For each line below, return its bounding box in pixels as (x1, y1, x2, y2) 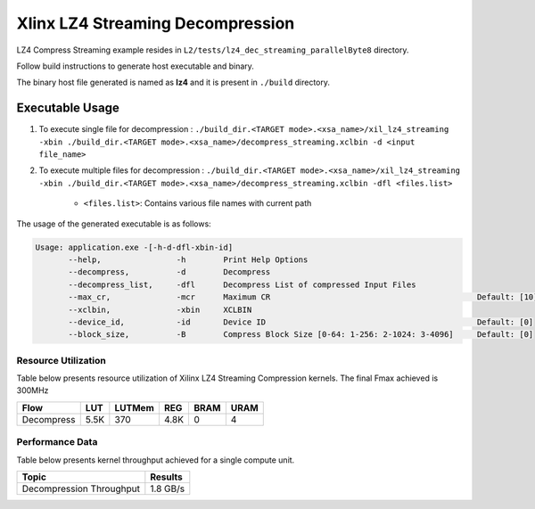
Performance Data (16, 436, 98, 448)
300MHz (16, 385, 49, 396)
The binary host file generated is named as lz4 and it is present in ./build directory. (16, 77, 330, 88)
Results (150, 471, 183, 483)
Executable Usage (16, 101, 119, 116)
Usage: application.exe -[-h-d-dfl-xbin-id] (35, 242, 234, 252)
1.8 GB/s (150, 482, 185, 495)
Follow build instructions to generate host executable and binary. (16, 61, 254, 71)
